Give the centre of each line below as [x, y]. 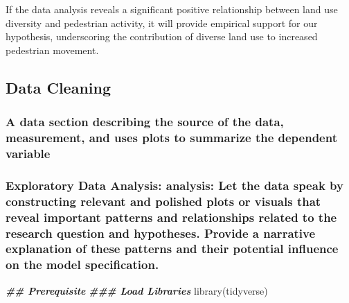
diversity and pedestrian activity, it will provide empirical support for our [162, 23]
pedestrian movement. [52, 50]
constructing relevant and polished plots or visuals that [163, 201]
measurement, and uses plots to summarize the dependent [171, 137]
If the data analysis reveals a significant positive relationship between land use [172, 9]
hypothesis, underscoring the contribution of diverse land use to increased [162, 36]
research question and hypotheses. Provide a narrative [161, 233]
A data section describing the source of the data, [145, 122]
